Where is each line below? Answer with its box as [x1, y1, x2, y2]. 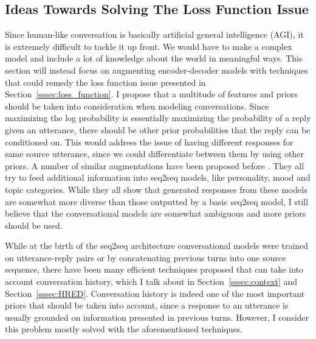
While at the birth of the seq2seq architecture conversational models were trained [5, 239, 309, 252]
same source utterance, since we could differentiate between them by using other [5, 147, 304, 160]
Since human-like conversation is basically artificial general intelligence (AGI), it [5, 28, 304, 41]
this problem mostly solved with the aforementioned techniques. [5, 323, 243, 335]
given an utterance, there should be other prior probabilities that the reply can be [5, 123, 311, 136]
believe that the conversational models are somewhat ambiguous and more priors [5, 207, 306, 220]
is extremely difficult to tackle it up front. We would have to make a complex [5, 40, 292, 52]
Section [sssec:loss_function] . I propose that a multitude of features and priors [5, 88, 298, 100]
